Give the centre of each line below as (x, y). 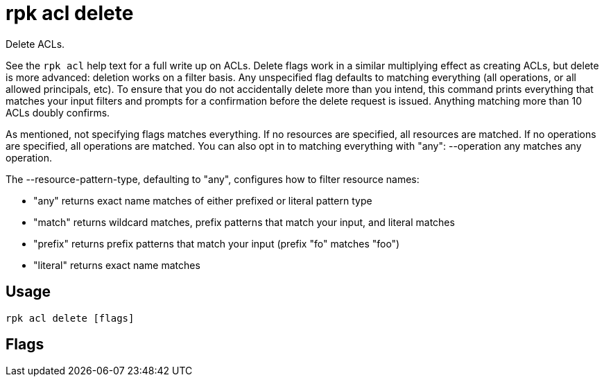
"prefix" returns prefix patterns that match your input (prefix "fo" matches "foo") (217, 243)
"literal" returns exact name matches (117, 265)
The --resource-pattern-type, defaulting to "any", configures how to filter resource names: (213, 179)
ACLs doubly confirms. (58, 112)
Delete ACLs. (35, 44)
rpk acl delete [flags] (70, 318)
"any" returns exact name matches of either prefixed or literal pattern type (203, 200)
